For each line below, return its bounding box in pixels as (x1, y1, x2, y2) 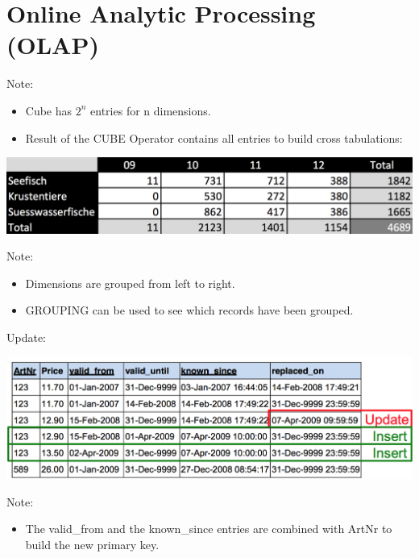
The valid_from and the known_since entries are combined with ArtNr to (25, 520, 392, 537)
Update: (6, 328, 47, 345)
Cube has (25, 102, 73, 119)
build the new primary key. (25, 536, 160, 553)
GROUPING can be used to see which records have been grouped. (25, 302, 354, 319)
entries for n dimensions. (90, 102, 211, 119)
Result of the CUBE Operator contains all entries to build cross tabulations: (25, 129, 403, 146)
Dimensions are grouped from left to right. (25, 274, 235, 291)
